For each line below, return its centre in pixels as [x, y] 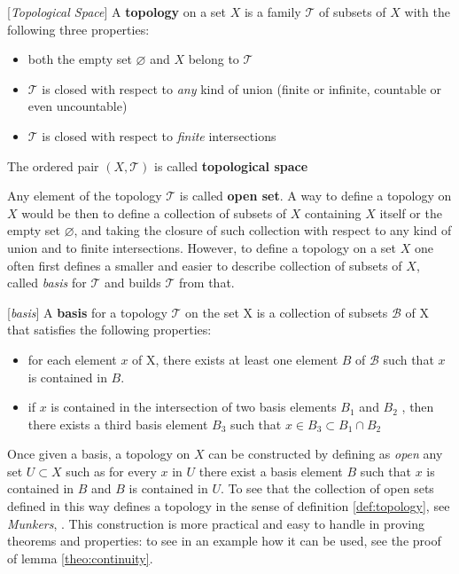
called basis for [47, 283]
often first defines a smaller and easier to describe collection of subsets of [205, 265]
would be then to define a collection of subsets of [154, 212]
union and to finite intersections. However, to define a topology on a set [202, 247]
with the [427, 12]
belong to [214, 59]
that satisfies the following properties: [109, 330]
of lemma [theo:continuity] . [80, 558]
